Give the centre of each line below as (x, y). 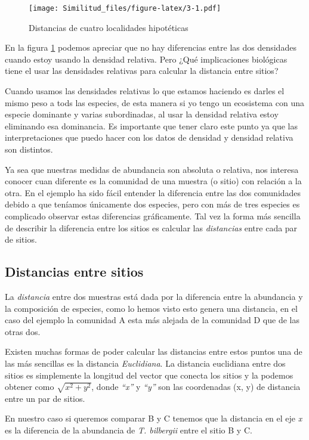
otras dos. (23, 331)
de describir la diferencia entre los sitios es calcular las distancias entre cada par (151, 227)
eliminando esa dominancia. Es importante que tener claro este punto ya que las (151, 126)
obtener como (30, 387)
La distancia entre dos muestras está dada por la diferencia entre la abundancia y (154, 296)
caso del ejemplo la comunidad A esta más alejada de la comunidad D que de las (152, 320)
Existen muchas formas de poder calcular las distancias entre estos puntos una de (154, 351)
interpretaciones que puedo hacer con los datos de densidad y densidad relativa (149, 137)
